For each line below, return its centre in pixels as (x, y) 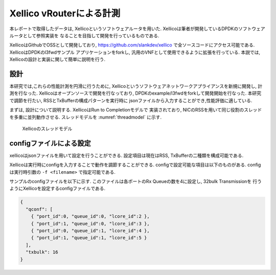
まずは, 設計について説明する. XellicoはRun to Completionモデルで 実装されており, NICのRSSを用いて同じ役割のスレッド (136, 110)
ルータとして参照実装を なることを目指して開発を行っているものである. (84, 35)
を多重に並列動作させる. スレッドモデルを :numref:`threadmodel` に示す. (86, 117)
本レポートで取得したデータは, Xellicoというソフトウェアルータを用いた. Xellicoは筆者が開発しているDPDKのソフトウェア (137, 29)
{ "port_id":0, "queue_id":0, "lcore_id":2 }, (90, 216)
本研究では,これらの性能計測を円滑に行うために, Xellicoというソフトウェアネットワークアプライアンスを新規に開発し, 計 (136, 86)
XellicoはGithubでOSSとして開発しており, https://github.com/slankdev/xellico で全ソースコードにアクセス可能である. (132, 45)
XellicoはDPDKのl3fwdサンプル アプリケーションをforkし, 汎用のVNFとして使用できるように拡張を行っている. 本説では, (135, 52)
